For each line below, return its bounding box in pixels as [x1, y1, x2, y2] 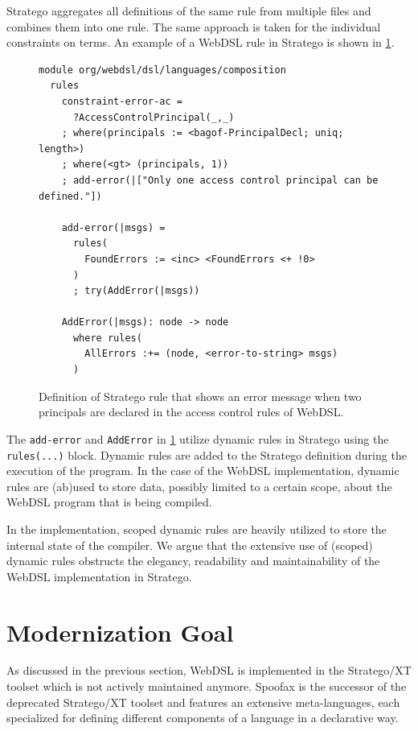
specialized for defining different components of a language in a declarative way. [6, 709, 399, 726]
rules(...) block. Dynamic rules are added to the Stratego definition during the [6, 446, 407, 463]
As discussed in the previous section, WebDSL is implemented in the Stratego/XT [6, 662, 412, 679]
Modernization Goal [6, 615, 234, 648]
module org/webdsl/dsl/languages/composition [39, 64, 286, 76]
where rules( [72, 332, 142, 344]
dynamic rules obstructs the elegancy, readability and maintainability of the [6, 552, 380, 569]
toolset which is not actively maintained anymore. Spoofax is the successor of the [6, 678, 407, 695]
